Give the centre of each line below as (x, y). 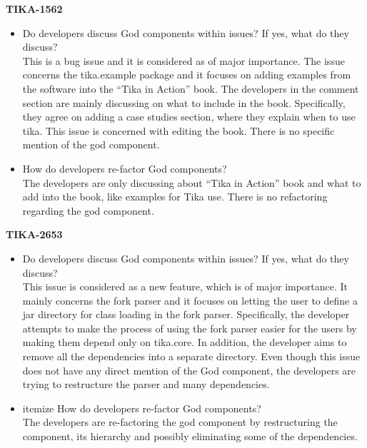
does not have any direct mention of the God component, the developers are (189, 370)
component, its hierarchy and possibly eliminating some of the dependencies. (190, 436)
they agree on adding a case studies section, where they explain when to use (189, 117)
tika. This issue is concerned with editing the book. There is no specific (179, 130)
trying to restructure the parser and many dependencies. (146, 384)
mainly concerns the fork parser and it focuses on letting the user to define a (190, 300)
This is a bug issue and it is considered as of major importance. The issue (183, 60)
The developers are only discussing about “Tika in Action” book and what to (192, 182)
